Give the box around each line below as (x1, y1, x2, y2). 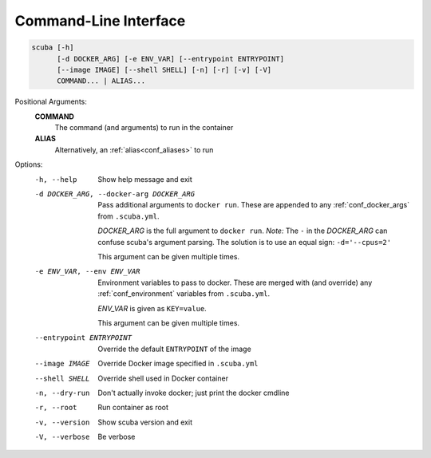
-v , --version (34, 417, 90, 427)
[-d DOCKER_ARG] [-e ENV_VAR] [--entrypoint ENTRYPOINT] (57, 54, 285, 63)
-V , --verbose (34, 432, 90, 442)
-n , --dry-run (34, 388, 90, 397)
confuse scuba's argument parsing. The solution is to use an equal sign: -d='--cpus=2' (97, 237, 391, 247)
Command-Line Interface (14, 12, 186, 30)
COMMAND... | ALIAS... (57, 77, 146, 85)
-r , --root (34, 403, 77, 413)
